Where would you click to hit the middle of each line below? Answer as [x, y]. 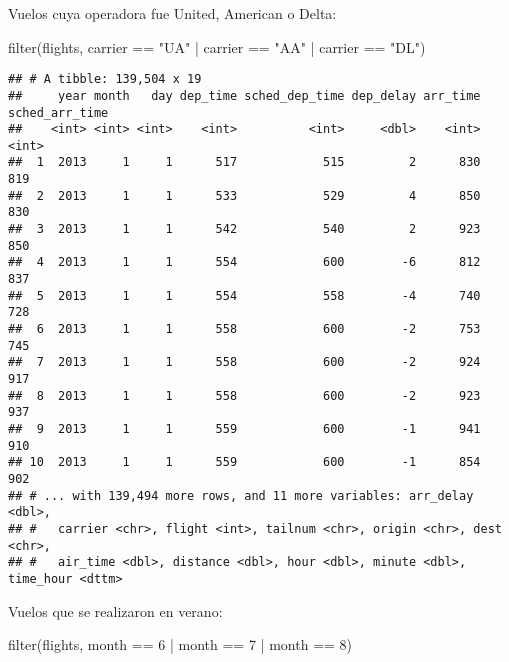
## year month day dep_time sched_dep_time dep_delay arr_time [244, 95]
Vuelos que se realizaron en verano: [115, 610]
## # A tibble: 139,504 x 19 [105, 79]
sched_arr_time [58, 112]
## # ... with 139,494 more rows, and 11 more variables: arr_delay [241, 495]
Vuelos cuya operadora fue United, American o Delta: [172, 13]
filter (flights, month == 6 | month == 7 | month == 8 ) [180, 644]
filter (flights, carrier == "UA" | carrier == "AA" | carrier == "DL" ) [217, 46]
